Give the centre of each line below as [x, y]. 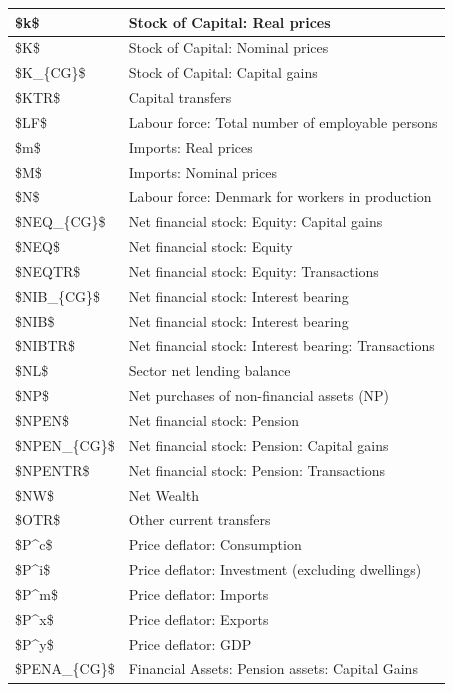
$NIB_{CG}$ [58, 295]
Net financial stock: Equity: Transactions [253, 270]
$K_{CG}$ [50, 72]
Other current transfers [199, 519]
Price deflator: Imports [198, 593]
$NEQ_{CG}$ [60, 221]
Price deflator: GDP [190, 643]
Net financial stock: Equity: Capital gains [255, 221]
